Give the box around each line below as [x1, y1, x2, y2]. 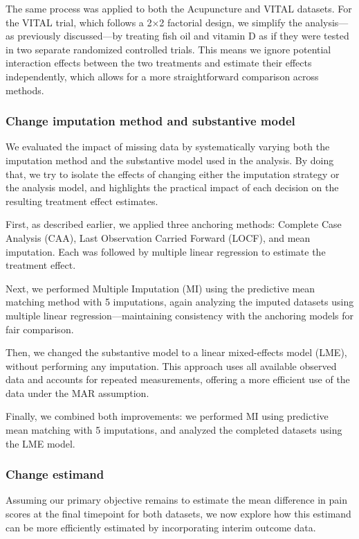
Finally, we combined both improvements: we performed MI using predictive [6, 409, 329, 423]
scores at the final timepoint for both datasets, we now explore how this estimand [6, 506, 351, 521]
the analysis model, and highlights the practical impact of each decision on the [6, 180, 339, 195]
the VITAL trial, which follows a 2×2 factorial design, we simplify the [6, 15, 302, 29]
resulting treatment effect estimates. [6, 193, 158, 208]
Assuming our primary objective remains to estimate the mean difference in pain [6, 493, 347, 507]
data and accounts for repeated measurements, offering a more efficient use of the [6, 372, 350, 387]
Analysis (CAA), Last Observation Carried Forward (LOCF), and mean [6, 230, 311, 245]
